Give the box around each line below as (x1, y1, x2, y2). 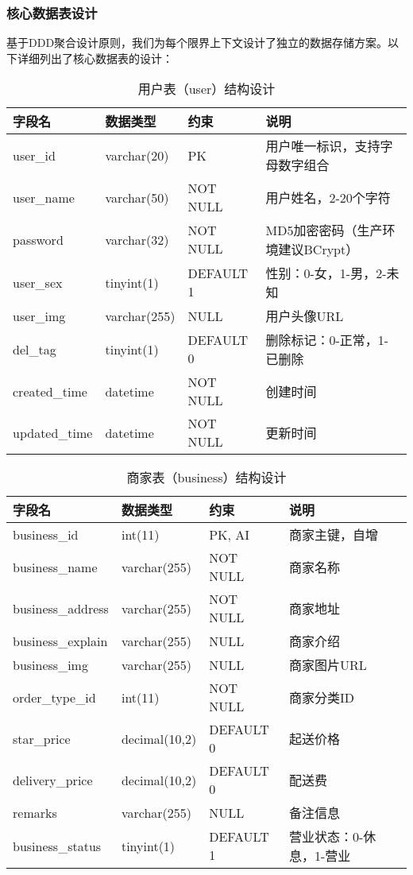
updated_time (13, 423, 93, 442)
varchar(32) (105, 230, 169, 249)
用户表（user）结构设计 (137, 79, 276, 99)
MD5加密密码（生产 (265, 221, 383, 240)
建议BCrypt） (278, 240, 359, 259)
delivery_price (13, 770, 93, 789)
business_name (13, 557, 98, 576)
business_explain (13, 631, 108, 650)
